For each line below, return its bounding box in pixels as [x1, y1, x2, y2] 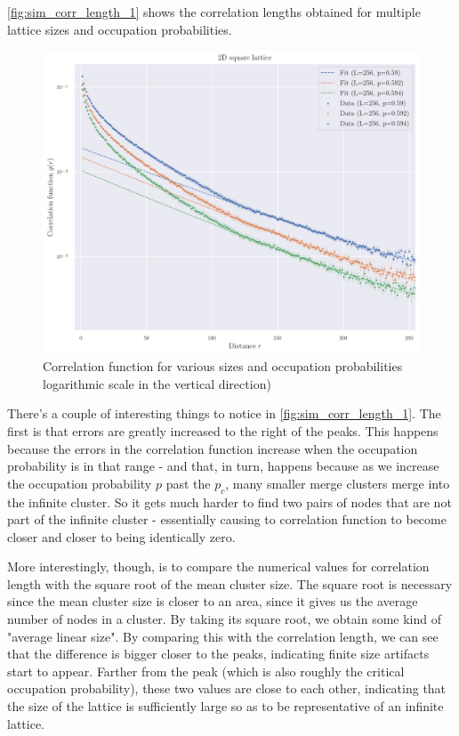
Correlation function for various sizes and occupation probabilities [43, 357, 403, 376]
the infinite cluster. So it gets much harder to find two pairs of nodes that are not [7, 492, 452, 511]
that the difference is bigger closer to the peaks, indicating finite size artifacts [7, 644, 430, 663]
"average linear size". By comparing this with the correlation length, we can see [7, 627, 439, 645]
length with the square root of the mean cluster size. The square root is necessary [7, 574, 453, 593]
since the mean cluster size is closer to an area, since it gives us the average [7, 592, 418, 611]
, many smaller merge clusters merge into [225, 473, 450, 492]
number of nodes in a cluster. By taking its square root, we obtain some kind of [7, 610, 442, 628]
